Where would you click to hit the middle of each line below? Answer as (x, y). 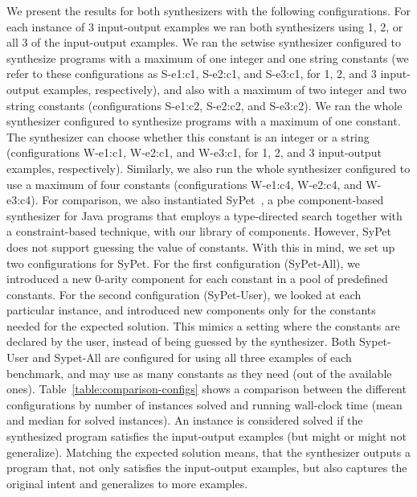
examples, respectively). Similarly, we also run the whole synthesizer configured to (208, 168)
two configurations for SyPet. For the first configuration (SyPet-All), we (184, 263)
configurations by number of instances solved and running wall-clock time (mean (204, 404)
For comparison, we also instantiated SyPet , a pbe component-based (213, 200)
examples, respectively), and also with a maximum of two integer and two (225, 89)
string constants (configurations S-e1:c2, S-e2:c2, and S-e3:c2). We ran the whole (204, 105)
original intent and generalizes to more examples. (127, 483)
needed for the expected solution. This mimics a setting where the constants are (203, 325)
